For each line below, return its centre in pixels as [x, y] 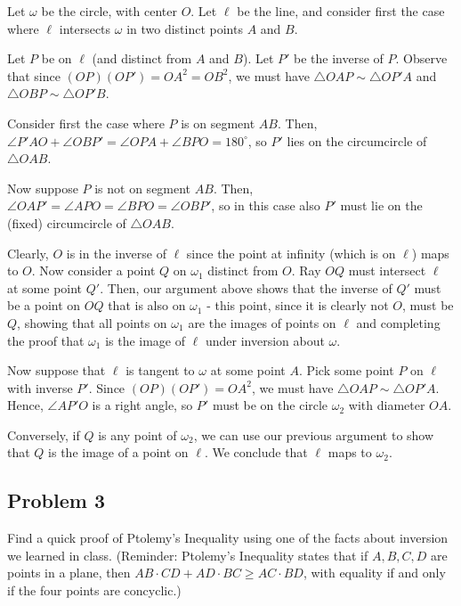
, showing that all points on [92, 322]
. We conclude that [256, 452]
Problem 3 [56, 500]
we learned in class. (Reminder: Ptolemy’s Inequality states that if [188, 555]
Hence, [25, 405]
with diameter [387, 405]
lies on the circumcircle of [357, 140]
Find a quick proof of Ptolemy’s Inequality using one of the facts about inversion [228, 538]
